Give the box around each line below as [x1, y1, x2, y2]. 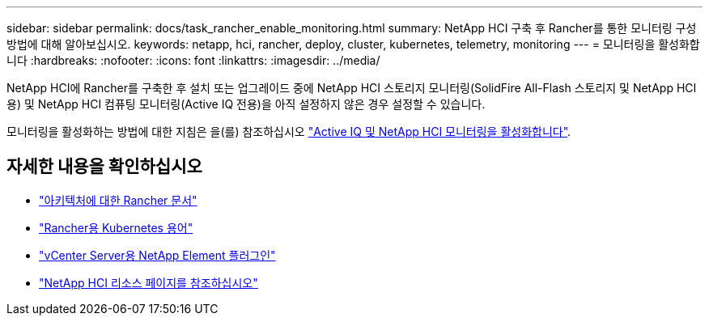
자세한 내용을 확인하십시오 [6, 156, 202, 177]
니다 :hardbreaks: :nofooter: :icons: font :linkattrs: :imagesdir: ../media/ [6, 53, 380, 67]
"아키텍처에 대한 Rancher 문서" [39, 193, 197, 207]
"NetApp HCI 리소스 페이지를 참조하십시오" [39, 275, 258, 290]
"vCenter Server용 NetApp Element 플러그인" [39, 248, 276, 262]
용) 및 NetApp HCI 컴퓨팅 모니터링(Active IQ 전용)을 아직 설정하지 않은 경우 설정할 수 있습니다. [6, 97, 486, 111]
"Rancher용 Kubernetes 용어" [39, 220, 193, 235]
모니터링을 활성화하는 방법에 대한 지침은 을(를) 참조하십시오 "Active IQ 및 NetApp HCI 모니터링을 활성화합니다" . [6, 125, 571, 138]
